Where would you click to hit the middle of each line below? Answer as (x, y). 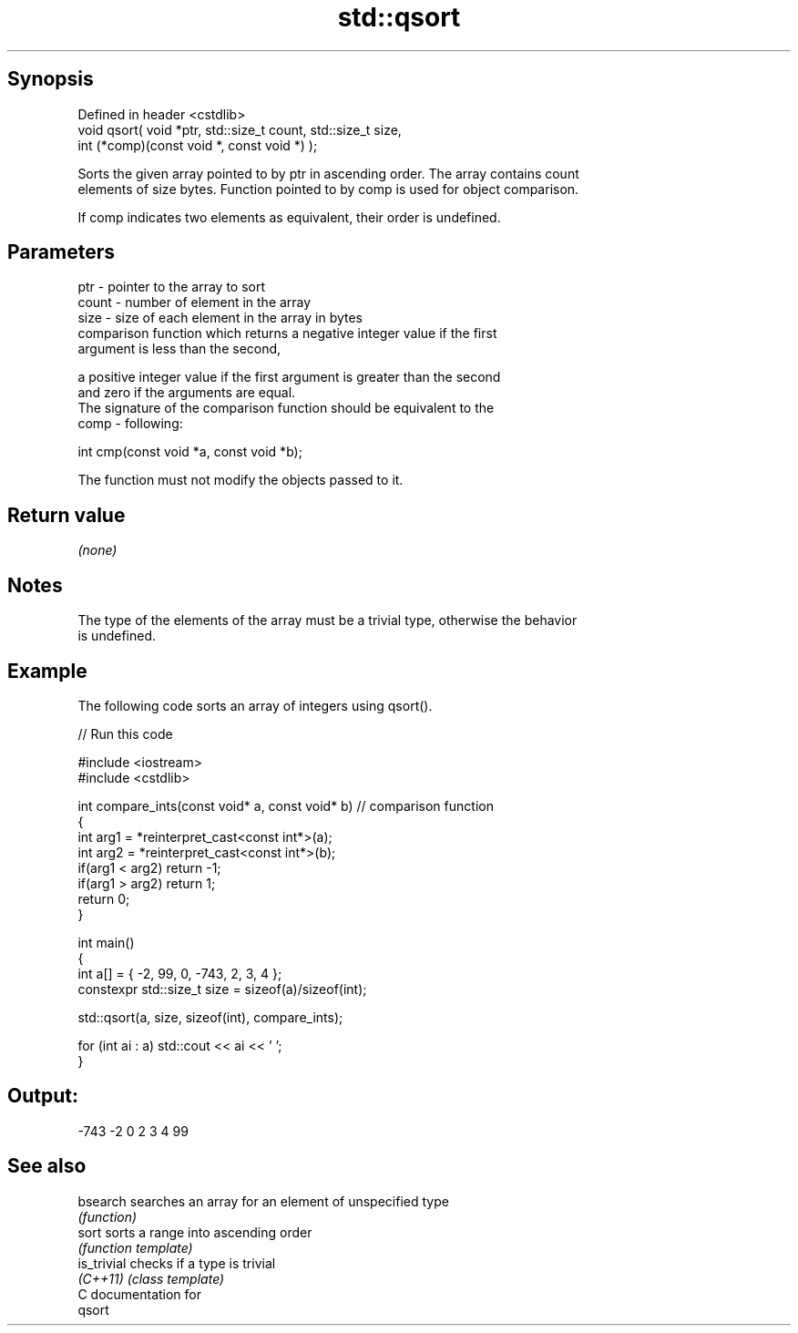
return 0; (104, 898)
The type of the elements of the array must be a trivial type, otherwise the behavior (327, 620)
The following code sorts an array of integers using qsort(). (255, 705)
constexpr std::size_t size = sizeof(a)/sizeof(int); (222, 989)
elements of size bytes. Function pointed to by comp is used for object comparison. (328, 189)
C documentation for (140, 1294)
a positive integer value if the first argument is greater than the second (289, 377)
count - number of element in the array (194, 302)
